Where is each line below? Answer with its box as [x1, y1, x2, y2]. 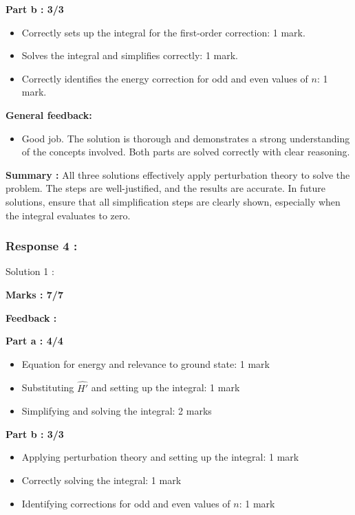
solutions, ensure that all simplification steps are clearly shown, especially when [6, 194, 341, 208]
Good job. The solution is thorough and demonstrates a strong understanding [21, 131, 350, 145]
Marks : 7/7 [6, 287, 63, 301]
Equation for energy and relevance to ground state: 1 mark [21, 356, 270, 371]
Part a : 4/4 [6, 333, 63, 348]
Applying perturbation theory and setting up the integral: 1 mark [21, 450, 299, 464]
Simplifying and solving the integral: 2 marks [21, 404, 212, 418]
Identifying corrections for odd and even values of [21, 496, 230, 510]
